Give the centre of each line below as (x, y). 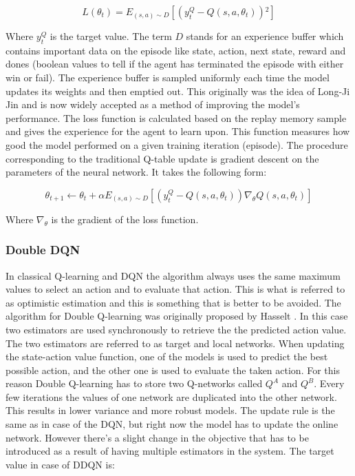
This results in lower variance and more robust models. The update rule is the (170, 410)
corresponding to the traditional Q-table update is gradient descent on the (162, 158)
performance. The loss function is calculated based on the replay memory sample (176, 117)
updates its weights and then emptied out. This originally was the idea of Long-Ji (178, 91)
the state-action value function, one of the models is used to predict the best (167, 356)
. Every (329, 383)
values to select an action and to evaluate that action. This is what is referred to (175, 289)
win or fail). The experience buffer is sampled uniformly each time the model (168, 77)
